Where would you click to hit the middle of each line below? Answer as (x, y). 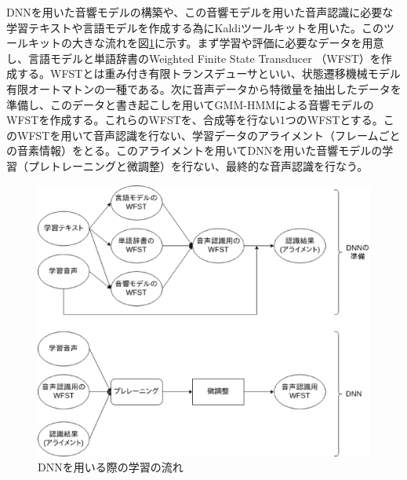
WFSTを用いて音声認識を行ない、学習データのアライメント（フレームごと (209, 135)
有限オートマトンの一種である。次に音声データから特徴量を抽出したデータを (204, 88)
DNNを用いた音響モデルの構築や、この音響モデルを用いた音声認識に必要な (200, 12)
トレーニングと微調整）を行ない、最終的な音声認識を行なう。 (209, 165)
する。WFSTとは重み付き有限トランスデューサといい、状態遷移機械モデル (209, 73)
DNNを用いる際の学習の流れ (111, 467)
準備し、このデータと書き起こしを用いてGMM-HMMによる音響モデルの (190, 104)
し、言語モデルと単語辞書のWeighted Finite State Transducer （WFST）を (194, 58)
